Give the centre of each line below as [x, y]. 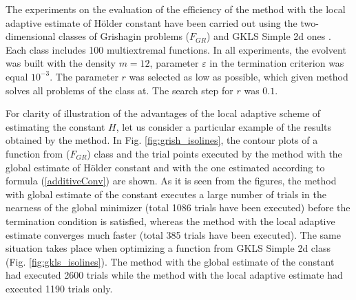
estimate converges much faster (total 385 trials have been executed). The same [173, 234]
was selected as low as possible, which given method [239, 76]
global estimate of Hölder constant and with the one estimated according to [165, 167]
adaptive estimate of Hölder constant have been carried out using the [151, 22]
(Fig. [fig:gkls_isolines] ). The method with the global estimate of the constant [170, 261]
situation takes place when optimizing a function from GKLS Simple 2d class [168, 248]
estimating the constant [55, 126]
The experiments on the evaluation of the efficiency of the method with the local [176, 9]
